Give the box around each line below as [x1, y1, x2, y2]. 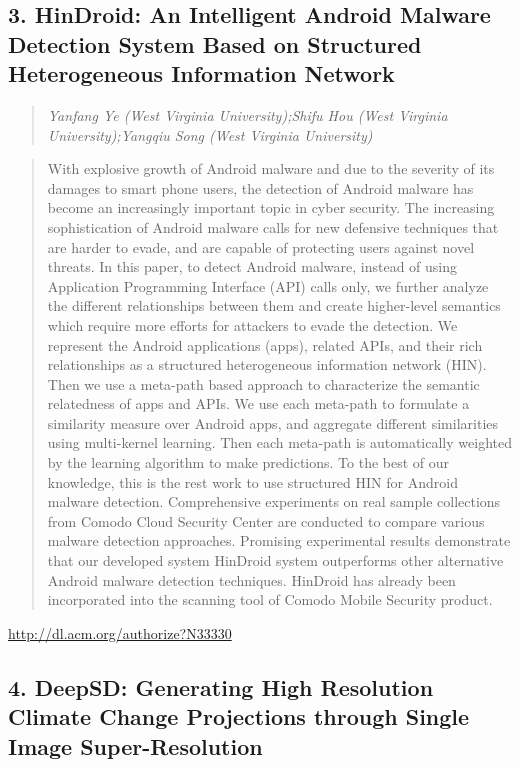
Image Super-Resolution [8, 730, 263, 761]
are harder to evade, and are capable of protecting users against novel [47, 236, 475, 257]
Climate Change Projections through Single [8, 701, 470, 732]
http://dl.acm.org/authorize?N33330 [8, 622, 232, 643]
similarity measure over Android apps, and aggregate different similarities [47, 412, 499, 433]
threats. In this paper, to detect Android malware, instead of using [47, 256, 458, 277]
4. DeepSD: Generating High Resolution [8, 671, 434, 702]
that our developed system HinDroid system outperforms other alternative [47, 550, 504, 571]
